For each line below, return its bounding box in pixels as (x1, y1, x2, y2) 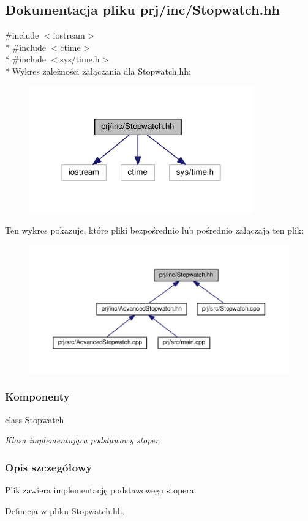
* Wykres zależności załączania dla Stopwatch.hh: (5, 64, 191, 77)
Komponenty (5, 389, 70, 404)
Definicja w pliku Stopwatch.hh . (5, 504, 125, 517)
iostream (53, 29, 85, 42)
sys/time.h (60, 53, 100, 65)
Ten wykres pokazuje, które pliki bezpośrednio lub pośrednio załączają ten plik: (5, 224, 304, 237)
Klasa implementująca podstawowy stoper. (5, 434, 162, 446)
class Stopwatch (5, 413, 64, 426)
